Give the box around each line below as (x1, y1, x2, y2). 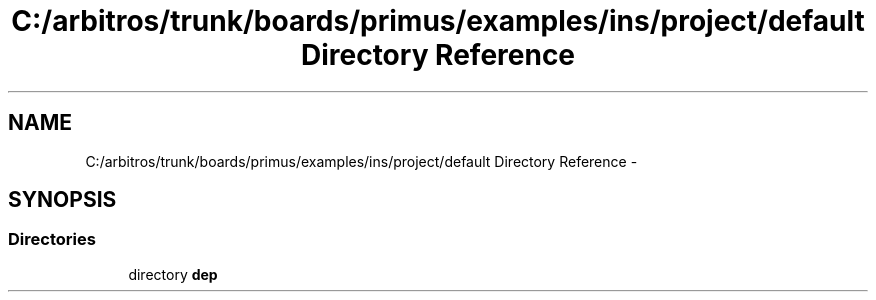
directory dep (128, 265, 218, 283)
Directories (8, 229, 96, 250)
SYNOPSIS (8, 187, 117, 213)
